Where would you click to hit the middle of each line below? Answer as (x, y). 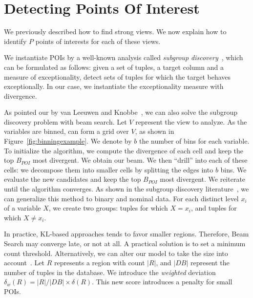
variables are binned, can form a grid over (66, 131)
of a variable (22, 208)
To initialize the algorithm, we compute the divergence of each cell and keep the (124, 150)
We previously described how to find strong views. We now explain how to (115, 32)
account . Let (24, 263)
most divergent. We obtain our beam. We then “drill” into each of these (140, 160)
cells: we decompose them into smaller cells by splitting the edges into (109, 169)
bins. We (233, 169)
